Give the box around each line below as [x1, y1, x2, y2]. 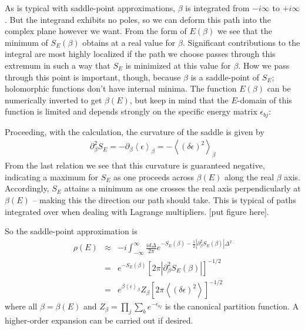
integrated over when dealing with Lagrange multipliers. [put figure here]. [5, 205, 269, 217]
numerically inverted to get [5, 93, 102, 106]
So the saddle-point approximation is [5, 225, 138, 237]
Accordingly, [5, 182, 49, 194]
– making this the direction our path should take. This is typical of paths [32, 194, 296, 206]
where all [5, 300, 38, 312]
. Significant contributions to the [182, 36, 300, 48]
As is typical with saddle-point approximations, [5, 2, 176, 14]
